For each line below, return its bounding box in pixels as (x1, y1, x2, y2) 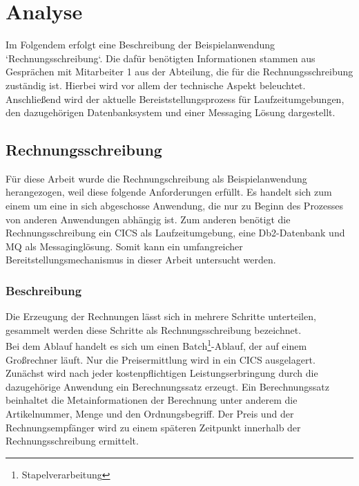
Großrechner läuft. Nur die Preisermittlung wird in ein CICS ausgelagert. (6, 352, 316, 366)
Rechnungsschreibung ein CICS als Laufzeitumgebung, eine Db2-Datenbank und (6, 225, 345, 240)
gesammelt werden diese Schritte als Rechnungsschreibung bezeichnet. (6, 322, 302, 337)
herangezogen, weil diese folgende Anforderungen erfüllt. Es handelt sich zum (6, 185, 332, 199)
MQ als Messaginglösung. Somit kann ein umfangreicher (6, 239, 243, 253)
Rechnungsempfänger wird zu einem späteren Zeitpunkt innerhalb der (6, 420, 301, 434)
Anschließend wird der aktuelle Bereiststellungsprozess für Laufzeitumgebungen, (6, 91, 345, 106)
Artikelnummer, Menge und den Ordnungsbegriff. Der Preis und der (6, 406, 294, 421)
